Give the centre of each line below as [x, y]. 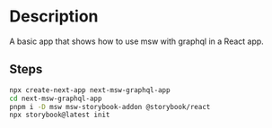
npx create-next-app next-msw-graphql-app [90, 90]
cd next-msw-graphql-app [56, 98]
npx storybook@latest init [60, 115]
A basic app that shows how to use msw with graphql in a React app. [137, 41]
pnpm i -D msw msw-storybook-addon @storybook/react [110, 107]
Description [54, 17]
